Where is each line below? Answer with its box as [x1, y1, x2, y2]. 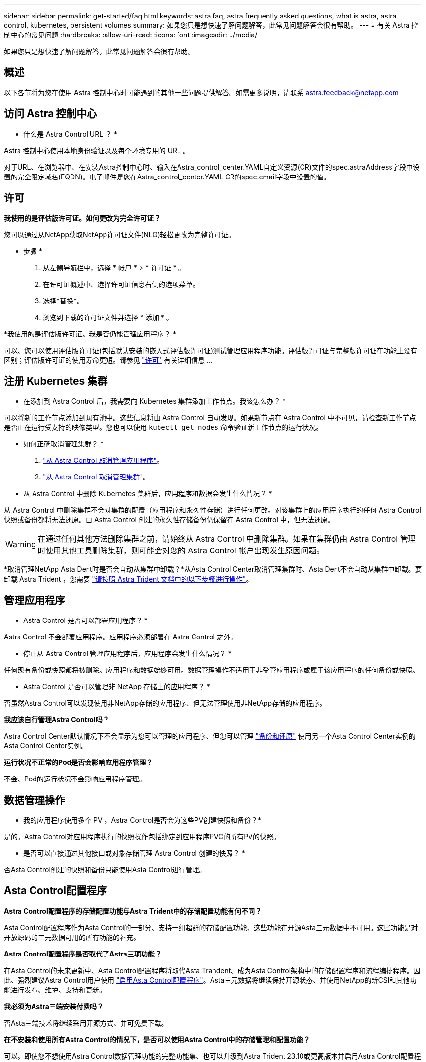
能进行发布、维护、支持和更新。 [4, 985, 106, 994]
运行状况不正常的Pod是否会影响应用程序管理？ [4, 758, 153, 767]
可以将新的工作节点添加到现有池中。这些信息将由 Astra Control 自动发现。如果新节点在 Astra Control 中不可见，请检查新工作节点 [4, 413, 416, 422]
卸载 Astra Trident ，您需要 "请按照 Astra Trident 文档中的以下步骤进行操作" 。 [4, 575, 253, 584]
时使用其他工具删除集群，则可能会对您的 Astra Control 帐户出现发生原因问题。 [37, 546, 324, 556]
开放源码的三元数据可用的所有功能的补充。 [4, 933, 140, 941]
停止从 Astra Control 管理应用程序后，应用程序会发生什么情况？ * [23, 649, 231, 658]
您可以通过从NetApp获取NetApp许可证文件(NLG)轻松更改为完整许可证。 [4, 230, 235, 239]
